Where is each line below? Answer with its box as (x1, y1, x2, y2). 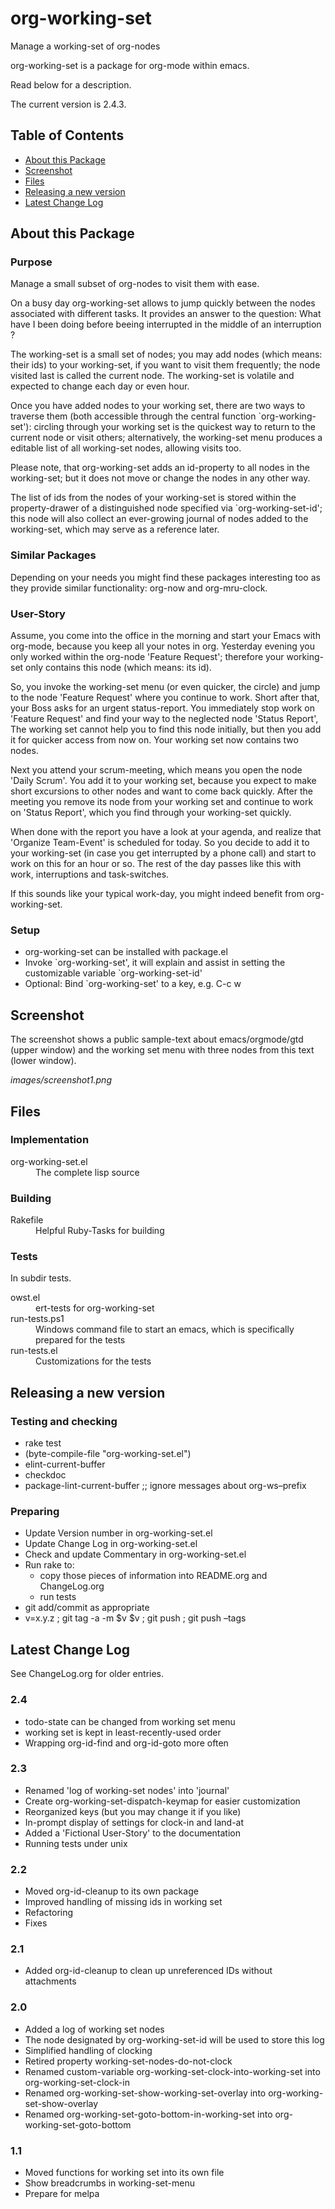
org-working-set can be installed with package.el (24, 946, 228, 958)
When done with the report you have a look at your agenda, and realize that (10, 826, 322, 838)
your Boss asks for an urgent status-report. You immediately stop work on (10, 702, 316, 714)
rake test (24, 1437, 62, 1449)
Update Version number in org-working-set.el (24, 1527, 213, 1539)
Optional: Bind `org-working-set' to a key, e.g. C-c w (24, 978, 242, 990)
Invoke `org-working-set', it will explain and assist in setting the (24, 957, 286, 969)
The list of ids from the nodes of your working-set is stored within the (10, 492, 297, 504)
